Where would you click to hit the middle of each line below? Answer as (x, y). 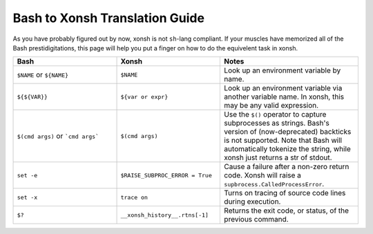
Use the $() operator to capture (275, 115)
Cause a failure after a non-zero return (287, 167)
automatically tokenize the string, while (288, 149)
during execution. (252, 202)
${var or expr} (144, 97)
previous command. (257, 220)
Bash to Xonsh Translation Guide (109, 18)
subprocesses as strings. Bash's (277, 123)
